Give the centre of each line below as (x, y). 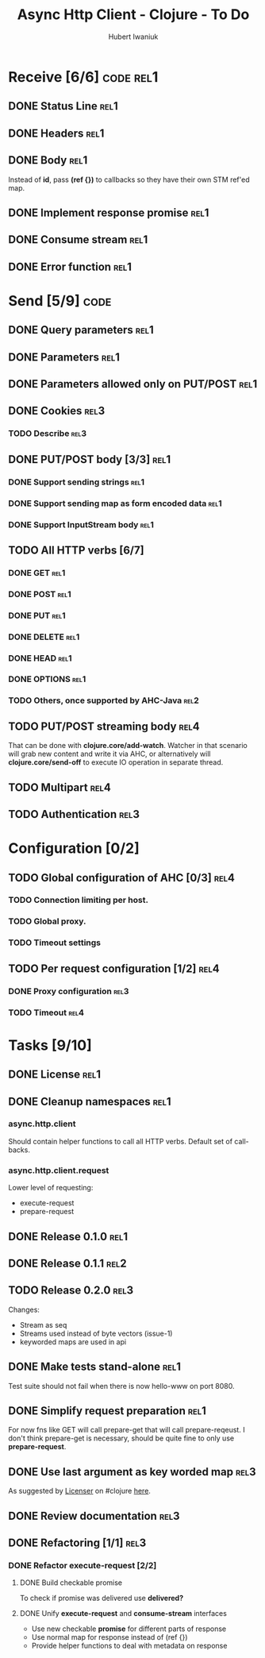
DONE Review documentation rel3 (94, 1515)
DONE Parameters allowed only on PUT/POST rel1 (133, 384)
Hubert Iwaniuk (133, 37)
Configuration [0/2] (74, 848)
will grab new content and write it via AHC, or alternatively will (110, 754)
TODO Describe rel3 (48, 434)
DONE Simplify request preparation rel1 (107, 1411)
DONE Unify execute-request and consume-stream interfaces (123, 1614)
